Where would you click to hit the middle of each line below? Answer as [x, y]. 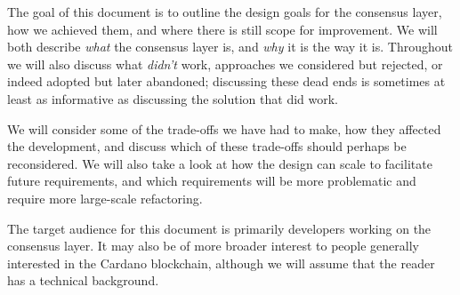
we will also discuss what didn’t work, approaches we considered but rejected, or [225, 64]
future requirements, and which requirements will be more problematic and [212, 181]
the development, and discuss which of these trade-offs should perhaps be [207, 146]
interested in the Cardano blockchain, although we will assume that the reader [221, 263]
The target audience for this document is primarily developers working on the [219, 228]
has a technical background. [83, 280]
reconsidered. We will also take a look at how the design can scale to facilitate [220, 163]
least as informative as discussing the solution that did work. [173, 98]
